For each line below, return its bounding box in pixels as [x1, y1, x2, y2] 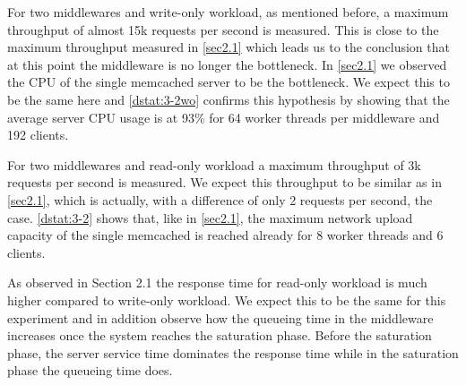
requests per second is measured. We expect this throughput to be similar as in [7, 173, 442, 192]
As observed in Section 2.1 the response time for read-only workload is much [7, 273, 427, 292]
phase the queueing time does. [7, 361, 173, 380]
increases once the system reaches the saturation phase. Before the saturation [7, 326, 432, 345]
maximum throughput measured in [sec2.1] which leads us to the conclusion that [7, 38, 450, 56]
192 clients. [7, 125, 69, 144]
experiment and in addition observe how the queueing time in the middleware [7, 308, 434, 327]
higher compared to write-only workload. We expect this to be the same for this [7, 290, 446, 309]
